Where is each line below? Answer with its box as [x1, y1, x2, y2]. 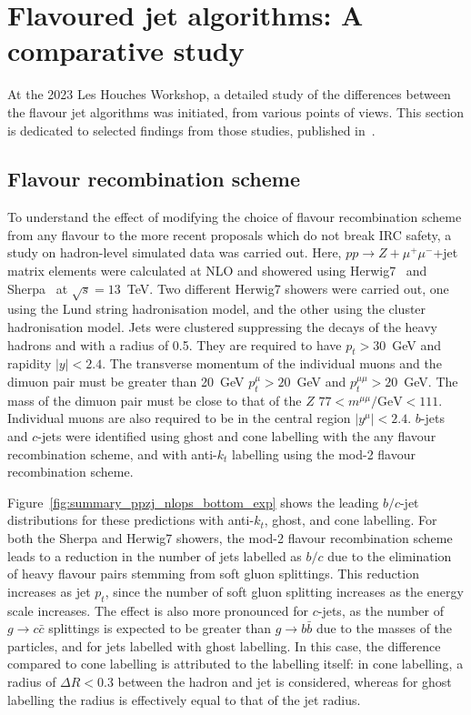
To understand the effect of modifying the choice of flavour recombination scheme [7, 207, 462, 227]
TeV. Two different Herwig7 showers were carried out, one [126, 278, 449, 297]
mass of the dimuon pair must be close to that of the [7, 390, 302, 409]
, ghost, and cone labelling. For [264, 510, 437, 529]
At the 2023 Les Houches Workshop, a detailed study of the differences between [7, 85, 451, 104]
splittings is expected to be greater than [48, 619, 272, 638]
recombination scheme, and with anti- [7, 444, 217, 463]
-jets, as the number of [317, 600, 445, 619]
